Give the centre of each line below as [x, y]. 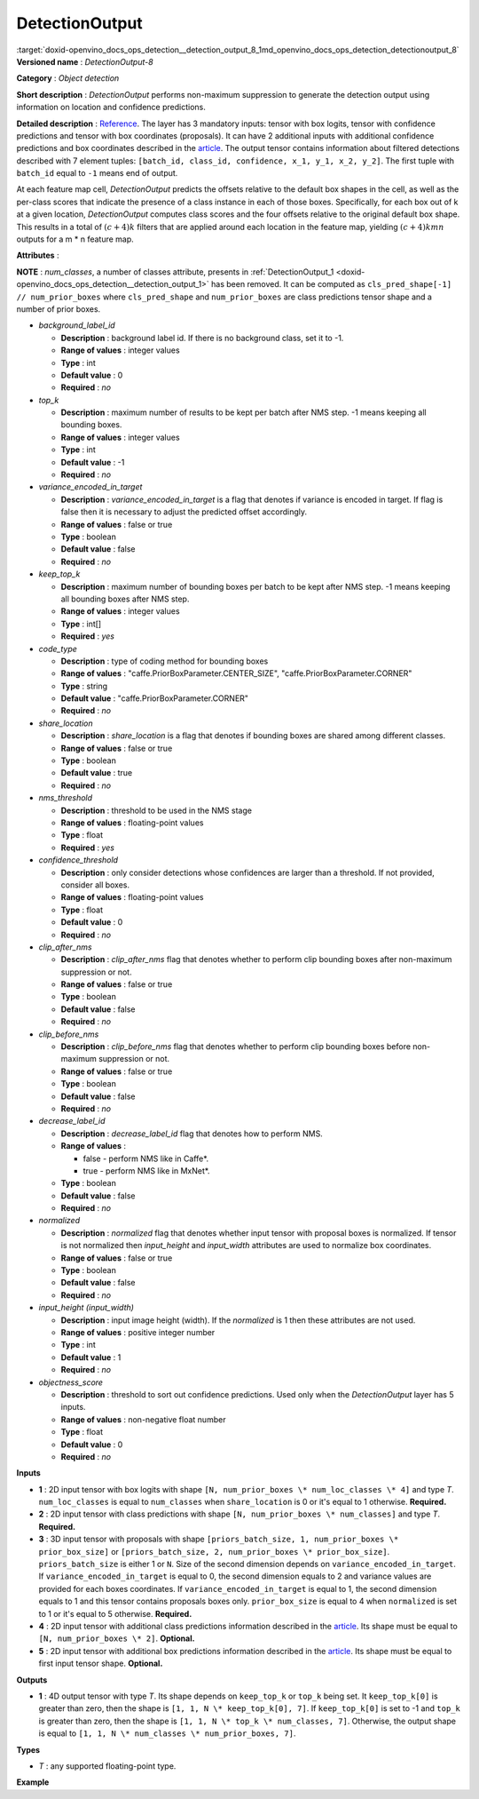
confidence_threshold [79, 860]
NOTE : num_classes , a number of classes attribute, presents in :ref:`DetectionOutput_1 [175, 272]
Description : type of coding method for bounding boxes [165, 661]
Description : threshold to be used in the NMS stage [157, 810]
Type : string [84, 686]
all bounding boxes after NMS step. [125, 599]
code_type [58, 649]
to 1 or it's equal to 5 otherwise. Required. [115, 1613]
